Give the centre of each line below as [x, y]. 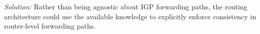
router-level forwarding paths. [50, 26]
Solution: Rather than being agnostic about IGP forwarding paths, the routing [126, 6]
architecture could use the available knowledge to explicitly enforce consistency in [130, 16]
